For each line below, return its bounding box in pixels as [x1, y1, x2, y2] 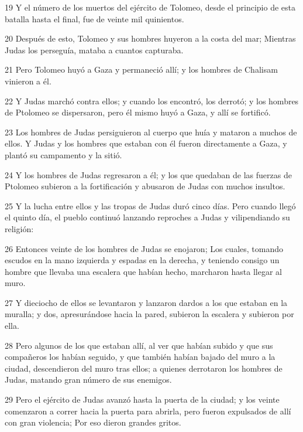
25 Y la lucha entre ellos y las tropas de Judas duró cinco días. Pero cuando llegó [5, 199, 296, 212]
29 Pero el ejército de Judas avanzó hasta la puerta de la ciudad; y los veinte [5, 393, 280, 406]
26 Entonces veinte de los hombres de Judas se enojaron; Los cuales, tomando [5, 242, 283, 254]
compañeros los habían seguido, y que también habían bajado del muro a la [5, 351, 276, 363]
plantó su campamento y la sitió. [5, 148, 122, 161]
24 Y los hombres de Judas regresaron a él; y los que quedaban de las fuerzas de [5, 168, 292, 181]
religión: [5, 222, 34, 234]
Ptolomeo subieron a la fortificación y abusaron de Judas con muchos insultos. [5, 180, 285, 192]
